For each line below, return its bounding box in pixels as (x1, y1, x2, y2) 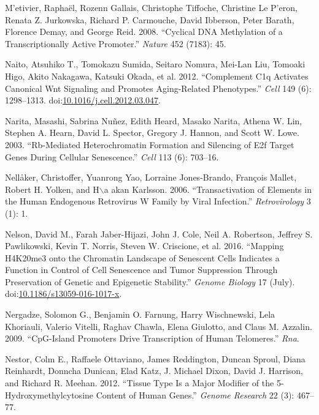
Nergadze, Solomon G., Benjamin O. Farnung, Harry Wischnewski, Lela (5, 308, 275, 321)
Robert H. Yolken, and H (5, 182, 99, 195)
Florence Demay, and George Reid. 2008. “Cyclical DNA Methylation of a (5, 25, 283, 38)
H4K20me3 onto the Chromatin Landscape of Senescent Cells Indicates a (5, 251, 280, 264)
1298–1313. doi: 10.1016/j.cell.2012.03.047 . (5, 94, 161, 107)
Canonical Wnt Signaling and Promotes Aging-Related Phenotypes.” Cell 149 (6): (5, 81, 312, 94)
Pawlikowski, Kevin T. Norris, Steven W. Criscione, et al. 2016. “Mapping (5, 239, 284, 252)
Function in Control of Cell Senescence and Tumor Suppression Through (5, 263, 278, 276)
